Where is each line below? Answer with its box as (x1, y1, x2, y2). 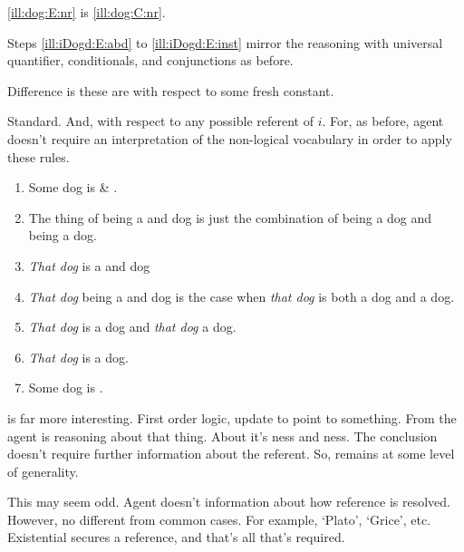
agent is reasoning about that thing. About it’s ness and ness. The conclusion (7, 426, 438, 445)
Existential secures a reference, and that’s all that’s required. (7, 528, 345, 547)
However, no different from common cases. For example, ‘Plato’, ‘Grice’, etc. (7, 509, 431, 528)
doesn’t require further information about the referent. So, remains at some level (7, 444, 455, 463)
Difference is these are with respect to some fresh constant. (7, 81, 334, 100)
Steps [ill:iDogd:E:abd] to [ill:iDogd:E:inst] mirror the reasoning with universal (7, 33, 443, 52)
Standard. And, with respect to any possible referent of (7, 111, 314, 131)
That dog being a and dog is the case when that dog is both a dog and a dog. (28, 286, 455, 305)
